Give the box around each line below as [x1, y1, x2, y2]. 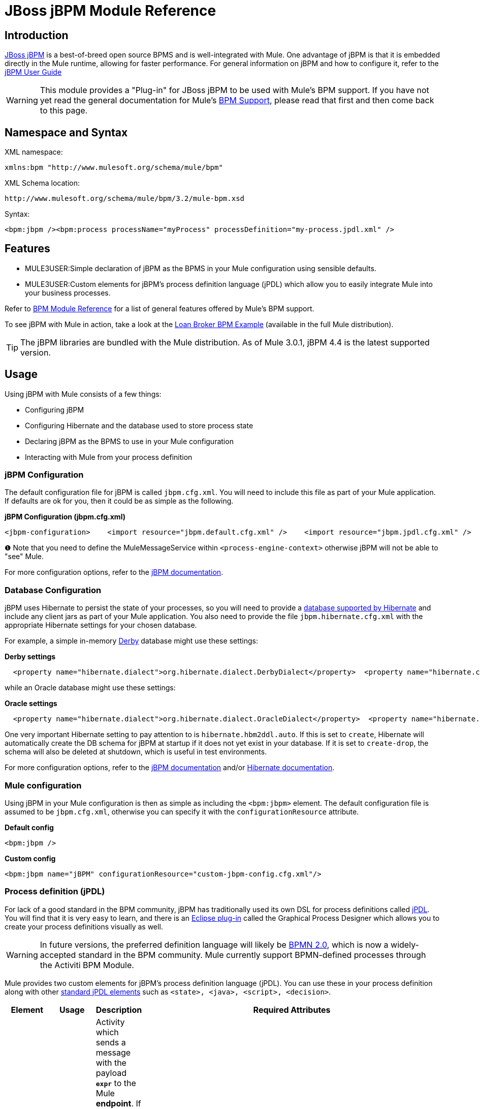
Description [95, 1004, 142, 1015]
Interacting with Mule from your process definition [25, 452, 193, 461]
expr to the [95, 1077, 136, 1088]
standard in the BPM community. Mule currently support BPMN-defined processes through [78, 949, 426, 960]
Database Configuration [5, 585, 102, 595]
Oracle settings [5, 699, 57, 708]
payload [95, 1067, 126, 1078]
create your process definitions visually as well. [5, 922, 163, 931]
